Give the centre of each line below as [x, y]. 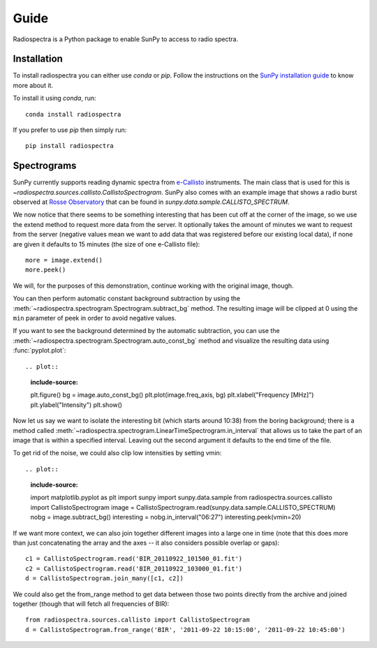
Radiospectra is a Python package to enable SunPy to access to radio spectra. [126, 39]
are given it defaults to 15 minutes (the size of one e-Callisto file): [106, 244]
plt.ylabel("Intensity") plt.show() [76, 404]
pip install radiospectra [70, 146]
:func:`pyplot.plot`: [39, 351]
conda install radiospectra [73, 114]
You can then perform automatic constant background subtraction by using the [127, 299]
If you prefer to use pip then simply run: [70, 130]
